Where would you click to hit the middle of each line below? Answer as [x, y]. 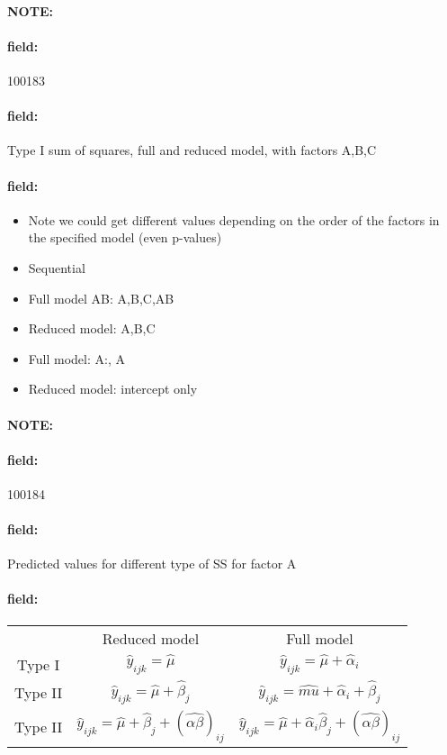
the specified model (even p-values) [125, 237]
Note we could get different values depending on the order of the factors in [234, 219]
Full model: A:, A [76, 358]
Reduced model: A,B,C [92, 328]
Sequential [57, 267]
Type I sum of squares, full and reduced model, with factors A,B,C [192, 150]
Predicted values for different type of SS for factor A [152, 564]
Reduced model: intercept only [113, 389]
